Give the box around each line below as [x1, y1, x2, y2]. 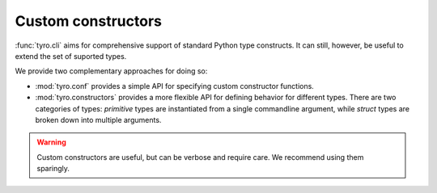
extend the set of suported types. [15, 51, 127, 61]
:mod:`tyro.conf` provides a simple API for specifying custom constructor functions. [35, 81, 315, 90]
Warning [36, 137, 66, 147]
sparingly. [36, 164, 70, 174]
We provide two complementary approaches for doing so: [15, 66, 208, 76]
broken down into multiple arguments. [35, 115, 162, 124]
